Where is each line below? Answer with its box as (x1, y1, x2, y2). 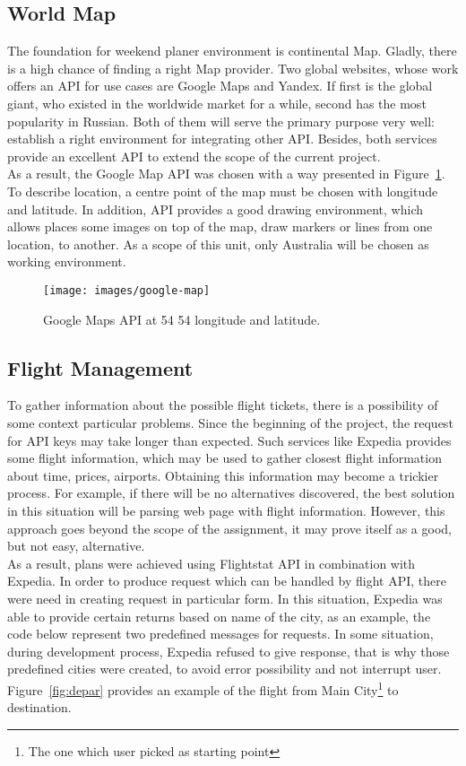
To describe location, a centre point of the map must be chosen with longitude (7, 181, 438, 200)
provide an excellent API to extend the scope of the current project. (7, 146, 381, 165)
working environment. (7, 252, 126, 271)
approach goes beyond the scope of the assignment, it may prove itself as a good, (7, 518, 452, 537)
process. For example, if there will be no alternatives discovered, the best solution (7, 483, 455, 502)
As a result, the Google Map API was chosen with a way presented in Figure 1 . (7, 164, 445, 183)
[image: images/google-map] (43, 283, 211, 297)
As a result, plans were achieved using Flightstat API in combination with (7, 553, 416, 572)
